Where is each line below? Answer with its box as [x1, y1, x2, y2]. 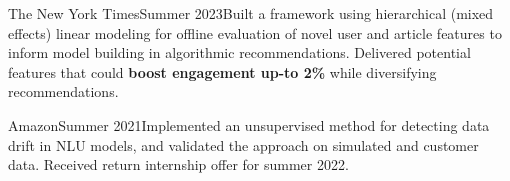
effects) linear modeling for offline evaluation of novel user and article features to [8, 22, 502, 43]
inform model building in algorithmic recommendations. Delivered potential [8, 42, 471, 63]
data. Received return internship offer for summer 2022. [8, 154, 349, 175]
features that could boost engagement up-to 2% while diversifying [8, 61, 437, 82]
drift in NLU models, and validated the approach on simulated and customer [8, 134, 479, 155]
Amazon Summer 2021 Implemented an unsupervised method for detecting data [8, 114, 490, 135]
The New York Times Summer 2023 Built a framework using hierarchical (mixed [8, 3, 494, 23]
